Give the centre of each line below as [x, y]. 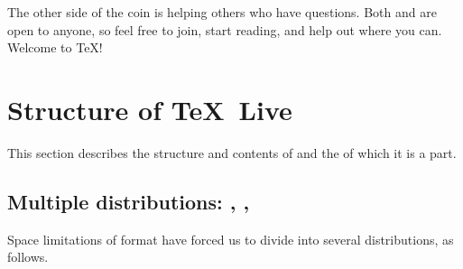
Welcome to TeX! [55, 47]
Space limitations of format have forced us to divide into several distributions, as [231, 239]
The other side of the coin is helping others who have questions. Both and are [222, 12]
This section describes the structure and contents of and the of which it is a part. [232, 152]
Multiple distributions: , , [129, 201]
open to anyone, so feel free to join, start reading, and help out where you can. [225, 29]
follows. [28, 257]
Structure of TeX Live [150, 109]
